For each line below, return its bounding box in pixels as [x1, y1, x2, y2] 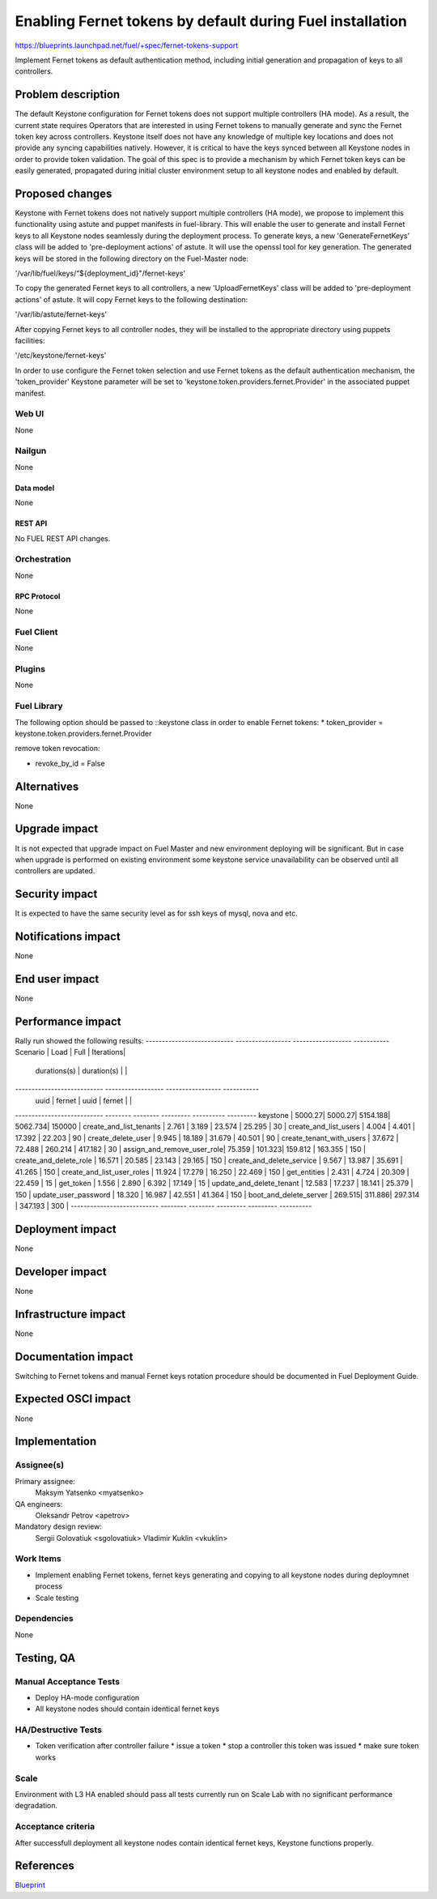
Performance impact [15, 1014, 121, 1028]
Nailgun [15, 446, 47, 457]
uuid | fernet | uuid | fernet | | [35, 1095, 133, 1105]
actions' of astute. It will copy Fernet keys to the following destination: [15, 294, 248, 304]
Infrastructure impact [15, 1307, 126, 1321]
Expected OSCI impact [15, 1392, 131, 1406]
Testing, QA [15, 1651, 76, 1665]
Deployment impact [15, 1222, 117, 1235]
